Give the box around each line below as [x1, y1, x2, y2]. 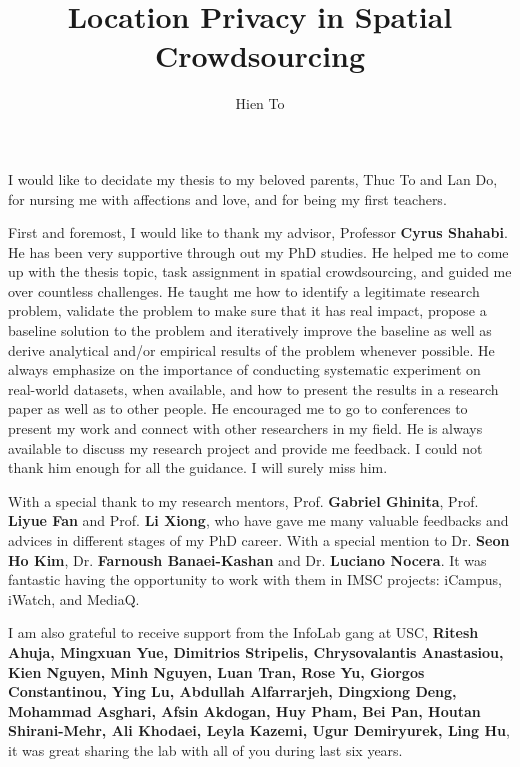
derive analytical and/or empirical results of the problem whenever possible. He [8, 339, 495, 360]
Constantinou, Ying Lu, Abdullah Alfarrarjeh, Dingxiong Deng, [8, 681, 457, 702]
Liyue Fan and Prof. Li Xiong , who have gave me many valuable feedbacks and [8, 510, 509, 531]
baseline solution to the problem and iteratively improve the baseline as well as [8, 320, 492, 341]
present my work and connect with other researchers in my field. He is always [8, 418, 483, 439]
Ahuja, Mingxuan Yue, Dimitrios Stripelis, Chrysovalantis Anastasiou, [8, 641, 504, 662]
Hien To [235, 93, 285, 114]
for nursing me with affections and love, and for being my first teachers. [8, 188, 447, 209]
